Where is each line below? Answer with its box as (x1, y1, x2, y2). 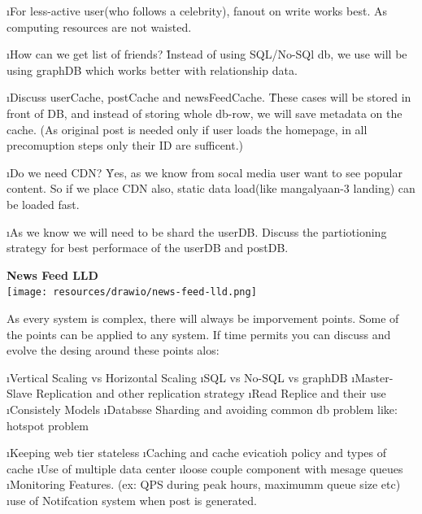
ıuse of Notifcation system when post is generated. (7, 491, 258, 508)
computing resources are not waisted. (7, 18, 192, 35)
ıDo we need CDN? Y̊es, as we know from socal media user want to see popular (7, 163, 402, 181)
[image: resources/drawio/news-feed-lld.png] (7, 286, 257, 298)
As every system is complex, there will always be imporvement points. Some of (7, 309, 399, 326)
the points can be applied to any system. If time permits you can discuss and (7, 325, 391, 342)
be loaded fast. (7, 195, 80, 212)
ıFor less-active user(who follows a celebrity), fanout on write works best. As (7, 2, 387, 19)
